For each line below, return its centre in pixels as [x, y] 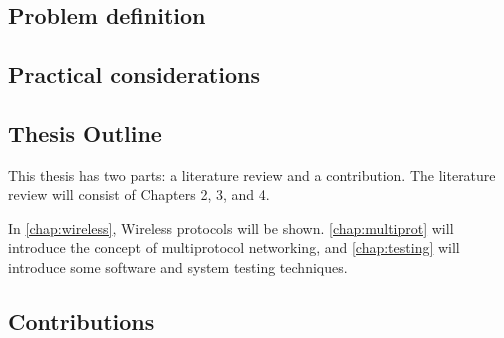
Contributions [81, 320]
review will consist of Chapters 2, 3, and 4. [139, 194]
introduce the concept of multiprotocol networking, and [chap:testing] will [234, 247]
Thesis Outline [85, 132]
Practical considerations [134, 73]
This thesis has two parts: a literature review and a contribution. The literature [252, 174]
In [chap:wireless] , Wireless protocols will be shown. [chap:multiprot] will [231, 227]
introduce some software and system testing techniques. [178, 266]
